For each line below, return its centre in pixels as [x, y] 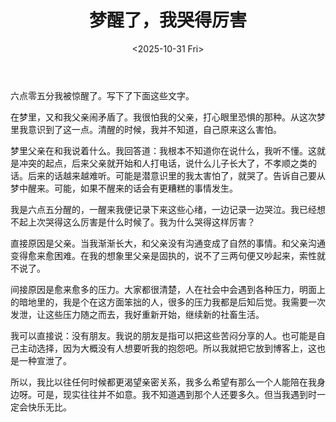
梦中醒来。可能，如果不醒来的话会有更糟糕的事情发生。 [124, 188]
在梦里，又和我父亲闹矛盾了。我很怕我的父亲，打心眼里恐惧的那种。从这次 [163, 117]
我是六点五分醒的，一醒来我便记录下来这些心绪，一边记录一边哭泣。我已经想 [168, 209]
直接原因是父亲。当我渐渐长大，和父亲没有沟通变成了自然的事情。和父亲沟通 [168, 243]
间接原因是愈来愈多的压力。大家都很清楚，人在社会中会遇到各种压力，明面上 [168, 289]
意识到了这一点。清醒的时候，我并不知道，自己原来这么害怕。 [154, 129]
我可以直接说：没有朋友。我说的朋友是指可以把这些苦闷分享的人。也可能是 [163, 335]
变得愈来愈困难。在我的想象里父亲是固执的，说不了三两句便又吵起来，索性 [163, 255]
